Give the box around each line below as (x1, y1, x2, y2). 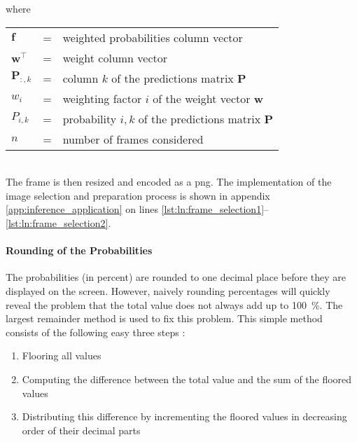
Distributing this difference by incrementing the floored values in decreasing (22, 409, 347, 424)
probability (62, 110, 117, 127)
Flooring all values (22, 348, 101, 363)
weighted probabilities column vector (62, 29, 243, 46)
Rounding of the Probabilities (6, 243, 153, 258)
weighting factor (62, 90, 142, 106)
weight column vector (62, 49, 168, 66)
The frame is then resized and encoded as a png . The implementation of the (6, 174, 332, 189)
